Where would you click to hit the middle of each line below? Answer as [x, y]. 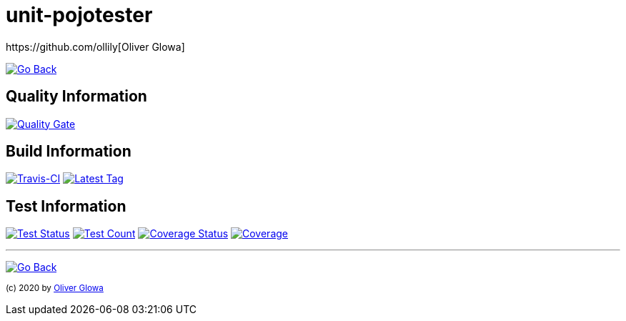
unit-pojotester [79, 15]
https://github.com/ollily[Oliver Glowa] [95, 46]
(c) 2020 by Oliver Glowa [55, 288]
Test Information [66, 206]
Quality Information [76, 97]
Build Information [69, 152]
